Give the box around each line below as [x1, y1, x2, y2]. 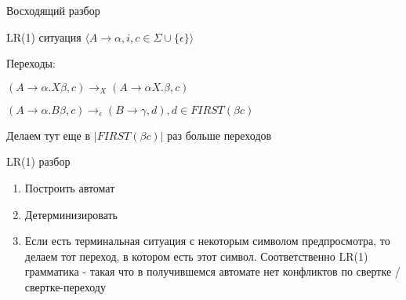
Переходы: [6, 55, 56, 71]
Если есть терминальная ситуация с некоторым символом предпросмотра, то [24, 232, 390, 249]
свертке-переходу [24, 278, 106, 295]
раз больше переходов [167, 126, 272, 143]
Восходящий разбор [6, 2, 100, 18]
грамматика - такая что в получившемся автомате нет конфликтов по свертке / [24, 263, 401, 280]
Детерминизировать [24, 206, 118, 222]
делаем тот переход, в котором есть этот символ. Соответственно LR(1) [24, 247, 368, 264]
